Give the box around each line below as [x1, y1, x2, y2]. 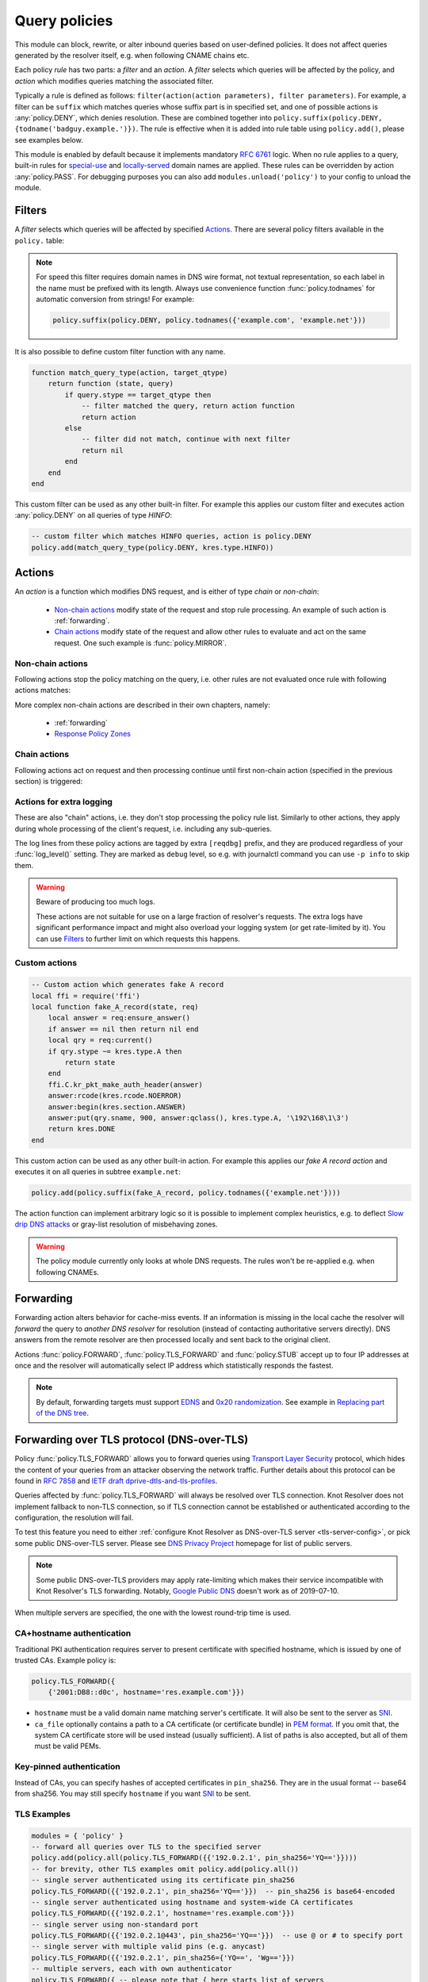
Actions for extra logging [14, 796, 113, 807]
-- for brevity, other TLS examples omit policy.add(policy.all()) [31, 1864, 300, 1873]
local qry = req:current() [48, 1035, 154, 1045]
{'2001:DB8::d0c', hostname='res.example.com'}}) [48, 1688, 245, 1697]
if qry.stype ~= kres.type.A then [48, 1046, 182, 1056]
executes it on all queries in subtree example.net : [14, 1167, 182, 1177]
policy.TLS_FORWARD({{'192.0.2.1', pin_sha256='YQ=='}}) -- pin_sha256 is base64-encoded [31, 1887, 396, 1896]
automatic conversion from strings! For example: [36, 294, 194, 304]
